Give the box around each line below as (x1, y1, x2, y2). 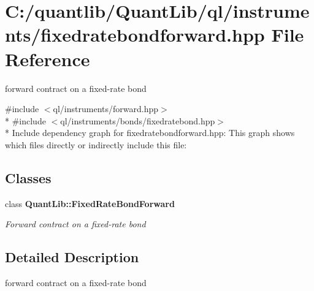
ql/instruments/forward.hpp (53, 102, 158, 115)
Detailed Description (5, 248, 139, 266)
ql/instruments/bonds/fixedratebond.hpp (60, 114, 215, 127)
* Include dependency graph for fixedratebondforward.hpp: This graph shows (5, 126, 295, 139)
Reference (5, 46, 90, 71)
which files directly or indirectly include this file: (5, 138, 187, 151)
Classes (5, 168, 52, 187)
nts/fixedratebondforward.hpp (5, 22, 265, 47)
